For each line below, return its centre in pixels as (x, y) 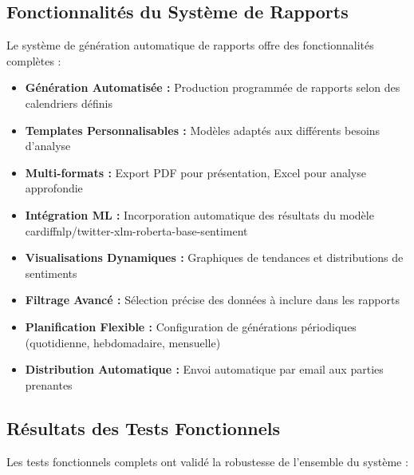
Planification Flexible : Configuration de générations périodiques (191, 326)
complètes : (34, 60)
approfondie (54, 188)
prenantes (49, 384)
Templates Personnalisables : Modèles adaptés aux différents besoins (203, 130)
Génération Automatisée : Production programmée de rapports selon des (213, 87)
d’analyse (48, 146)
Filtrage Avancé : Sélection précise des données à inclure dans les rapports (212, 300)
